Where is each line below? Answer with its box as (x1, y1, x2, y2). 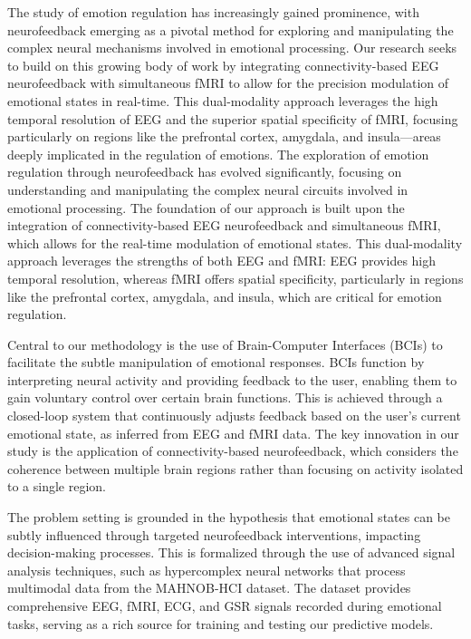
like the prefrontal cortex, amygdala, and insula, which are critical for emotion (7, 286, 442, 305)
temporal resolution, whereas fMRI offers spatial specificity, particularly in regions (7, 268, 464, 287)
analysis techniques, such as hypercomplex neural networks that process (7, 560, 406, 579)
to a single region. (7, 477, 107, 496)
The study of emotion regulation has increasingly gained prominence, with (7, 3, 419, 21)
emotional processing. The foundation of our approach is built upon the (7, 198, 405, 217)
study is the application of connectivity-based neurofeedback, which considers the (7, 441, 458, 460)
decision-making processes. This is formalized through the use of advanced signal (7, 543, 456, 562)
